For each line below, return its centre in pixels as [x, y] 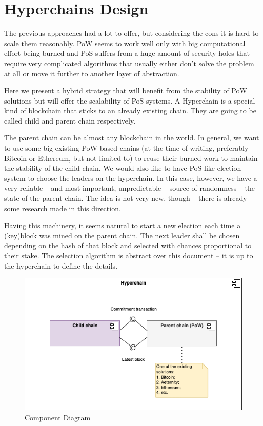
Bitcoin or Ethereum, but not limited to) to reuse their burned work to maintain [131, 158]
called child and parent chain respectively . [70, 120]
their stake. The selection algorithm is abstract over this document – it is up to [129, 255]
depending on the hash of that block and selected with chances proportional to [128, 245]
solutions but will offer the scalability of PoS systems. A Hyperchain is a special [130, 100]
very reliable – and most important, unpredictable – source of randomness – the [129, 188]
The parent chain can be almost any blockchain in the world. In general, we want [132, 138]
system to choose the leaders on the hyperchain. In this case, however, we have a [131, 178]
